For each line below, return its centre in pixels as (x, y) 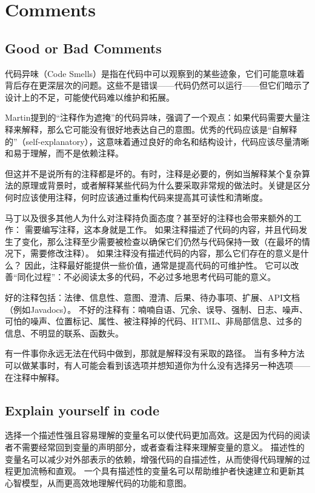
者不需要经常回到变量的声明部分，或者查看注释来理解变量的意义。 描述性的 (155, 447)
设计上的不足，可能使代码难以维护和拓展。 (90, 97)
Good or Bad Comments (83, 48)
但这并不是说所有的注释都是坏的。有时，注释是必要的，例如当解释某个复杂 (153, 173)
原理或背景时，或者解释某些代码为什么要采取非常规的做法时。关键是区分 (166, 185)
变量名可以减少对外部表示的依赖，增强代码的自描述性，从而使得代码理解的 (153, 459)
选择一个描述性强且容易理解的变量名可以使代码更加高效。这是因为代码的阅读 (157, 435)
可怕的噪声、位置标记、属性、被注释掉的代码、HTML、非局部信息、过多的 (154, 321)
